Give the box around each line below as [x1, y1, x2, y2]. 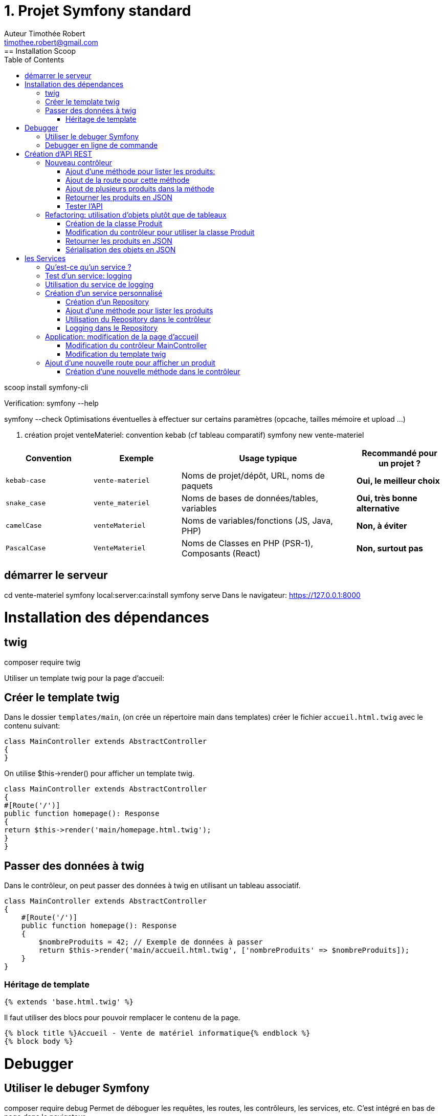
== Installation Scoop [4, 46, 76, 55]
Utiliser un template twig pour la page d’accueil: [4, 673, 165, 682]
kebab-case [6, 477, 46, 485]
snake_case [6, 499, 46, 507]
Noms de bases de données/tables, [182, 492, 319, 503]
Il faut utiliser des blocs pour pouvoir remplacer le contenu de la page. [4, 1013, 240, 1022]
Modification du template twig [65, 349, 166, 358]
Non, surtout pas [357, 543, 423, 553]
